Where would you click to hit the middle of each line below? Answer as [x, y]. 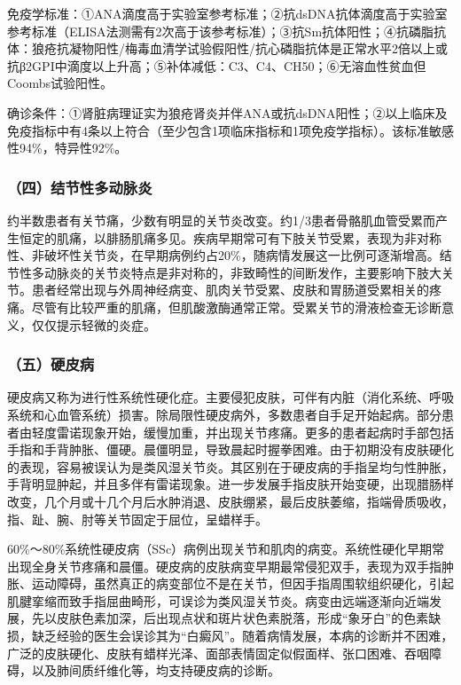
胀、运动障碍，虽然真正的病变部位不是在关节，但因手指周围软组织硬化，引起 [230, 583]
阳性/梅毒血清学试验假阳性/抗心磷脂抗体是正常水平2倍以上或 [270, 48]
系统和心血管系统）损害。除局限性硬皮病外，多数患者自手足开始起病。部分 [224, 414]
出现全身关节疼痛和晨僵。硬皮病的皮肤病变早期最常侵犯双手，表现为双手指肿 [230, 566]
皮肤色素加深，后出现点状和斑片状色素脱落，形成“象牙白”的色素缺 [249, 618]
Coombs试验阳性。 [60, 83]
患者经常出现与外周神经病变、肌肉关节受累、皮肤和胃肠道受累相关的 [230, 290]
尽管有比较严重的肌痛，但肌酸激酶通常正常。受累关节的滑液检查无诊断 [236, 307]
